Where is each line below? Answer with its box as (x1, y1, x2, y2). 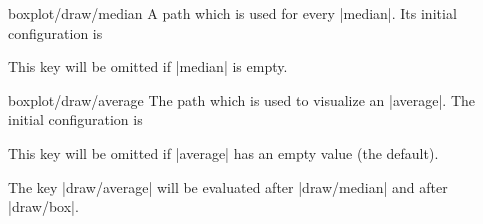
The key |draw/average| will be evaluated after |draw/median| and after (8, 176, 448, 197)
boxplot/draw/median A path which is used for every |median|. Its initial (8, 3, 457, 23)
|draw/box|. (8, 196, 79, 217)
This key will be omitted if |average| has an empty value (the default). (8, 142, 439, 163)
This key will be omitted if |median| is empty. (8, 56, 288, 77)
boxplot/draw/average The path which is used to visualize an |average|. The (8, 89, 476, 110)
